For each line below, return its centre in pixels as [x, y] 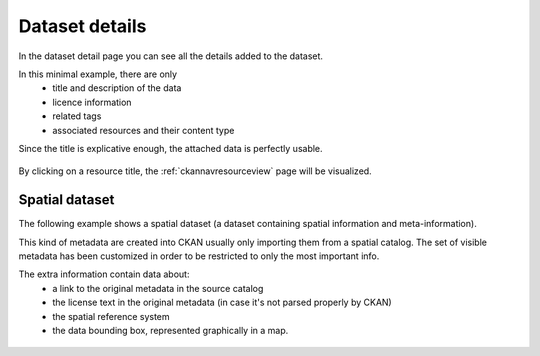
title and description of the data [117, 88]
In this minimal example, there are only [98, 74]
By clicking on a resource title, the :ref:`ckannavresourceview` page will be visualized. [195, 171]
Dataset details [82, 26]
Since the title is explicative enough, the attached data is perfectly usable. [171, 148]
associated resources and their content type [143, 130]
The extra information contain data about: [104, 274]
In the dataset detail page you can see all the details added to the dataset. [171, 56]
